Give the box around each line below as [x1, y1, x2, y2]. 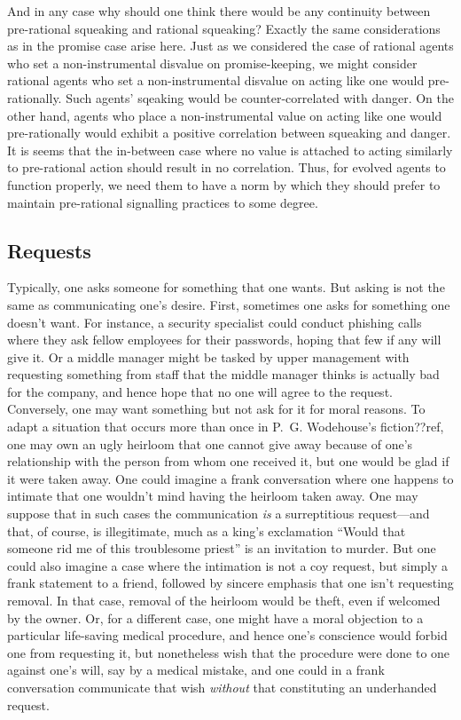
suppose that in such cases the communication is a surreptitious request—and [7, 504, 430, 523]
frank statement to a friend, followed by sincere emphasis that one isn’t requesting [7, 574, 454, 592]
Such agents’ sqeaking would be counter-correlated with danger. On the [66, 88, 454, 107]
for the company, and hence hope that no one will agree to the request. [7, 382, 393, 400]
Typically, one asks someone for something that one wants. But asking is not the [7, 278, 445, 297]
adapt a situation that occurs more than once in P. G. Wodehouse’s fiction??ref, [7, 417, 444, 436]
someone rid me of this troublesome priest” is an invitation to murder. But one [7, 539, 436, 558]
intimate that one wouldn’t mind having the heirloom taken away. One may [7, 487, 418, 505]
